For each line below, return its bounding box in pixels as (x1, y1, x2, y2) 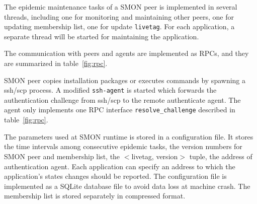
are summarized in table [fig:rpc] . (4, 58, 108, 69)
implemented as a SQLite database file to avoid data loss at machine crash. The (4, 180, 250, 191)
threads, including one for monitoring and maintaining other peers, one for (4, 11, 234, 22)
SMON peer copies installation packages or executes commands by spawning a (4, 75, 246, 85)
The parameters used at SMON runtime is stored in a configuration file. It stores (4, 131, 253, 142)
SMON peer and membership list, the (4, 151, 120, 161)
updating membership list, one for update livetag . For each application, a (4, 21, 235, 32)
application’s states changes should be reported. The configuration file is (4, 171, 227, 181)
